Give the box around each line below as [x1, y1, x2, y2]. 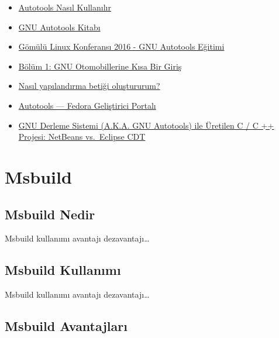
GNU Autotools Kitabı [18, 20, 101, 33]
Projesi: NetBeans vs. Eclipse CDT [18, 130, 146, 143]
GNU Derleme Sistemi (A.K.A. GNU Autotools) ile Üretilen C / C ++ [18, 119, 274, 131]
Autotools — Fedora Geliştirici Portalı [18, 99, 156, 111]
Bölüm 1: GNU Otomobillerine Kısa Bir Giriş [18, 60, 182, 72]
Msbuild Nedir [5, 205, 95, 223]
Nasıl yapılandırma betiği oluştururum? [18, 80, 160, 92]
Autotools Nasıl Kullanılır [18, 1, 111, 13]
